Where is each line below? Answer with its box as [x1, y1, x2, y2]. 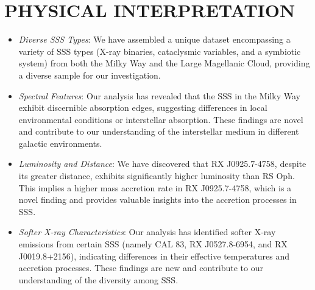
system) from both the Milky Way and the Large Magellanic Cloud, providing [18, 57, 310, 69]
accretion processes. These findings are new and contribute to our [18, 261, 263, 274]
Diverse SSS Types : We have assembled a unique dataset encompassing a [18, 33, 291, 46]
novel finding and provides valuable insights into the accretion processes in [18, 193, 297, 206]
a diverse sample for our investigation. [18, 68, 161, 81]
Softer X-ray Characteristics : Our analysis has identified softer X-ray [18, 225, 276, 238]
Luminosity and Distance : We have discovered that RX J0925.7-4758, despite [18, 157, 306, 170]
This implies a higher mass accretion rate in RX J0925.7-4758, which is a [18, 181, 292, 194]
